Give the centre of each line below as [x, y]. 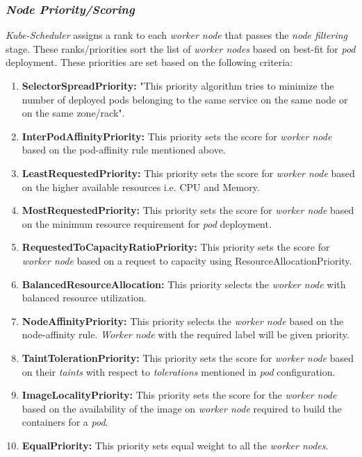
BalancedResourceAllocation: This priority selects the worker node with [184, 284]
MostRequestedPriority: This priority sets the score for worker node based [188, 210]
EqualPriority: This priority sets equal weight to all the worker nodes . [175, 445]
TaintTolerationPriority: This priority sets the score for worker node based [188, 357]
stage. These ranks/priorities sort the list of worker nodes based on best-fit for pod [181, 48]
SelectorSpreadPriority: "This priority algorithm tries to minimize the [178, 85]
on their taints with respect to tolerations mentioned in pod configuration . [179, 371]
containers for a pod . [65, 422]
